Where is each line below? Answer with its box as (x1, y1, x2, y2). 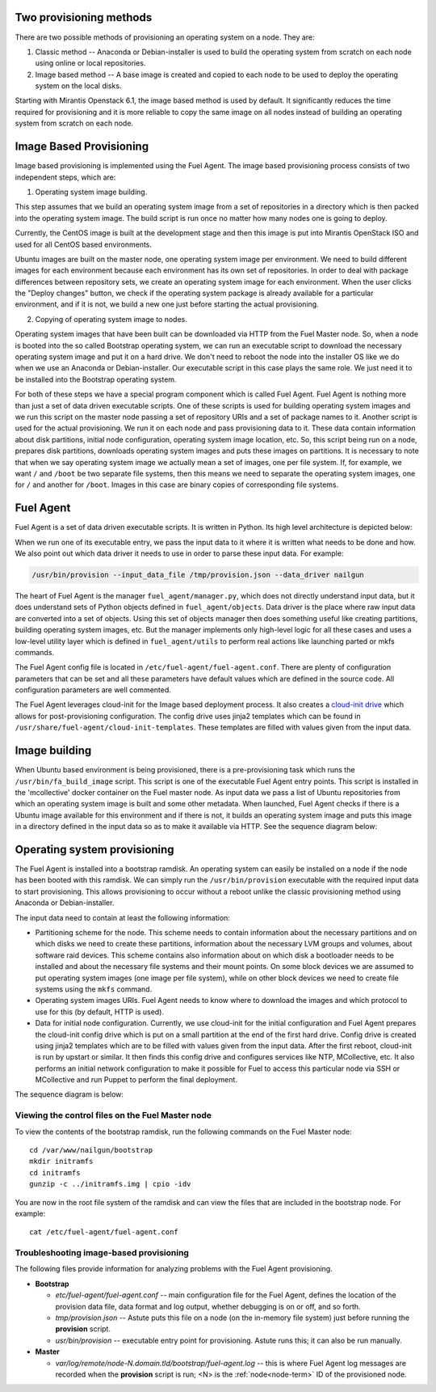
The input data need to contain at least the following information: (15, 912, 230, 922)
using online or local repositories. (35, 58, 146, 68)
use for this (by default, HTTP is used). (35, 1007, 165, 1017)
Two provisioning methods (15, 11, 153, 24)
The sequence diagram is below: (15, 1089, 124, 1099)
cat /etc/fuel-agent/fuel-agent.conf (29, 1228, 179, 1237)
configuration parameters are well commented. (15, 685, 171, 695)
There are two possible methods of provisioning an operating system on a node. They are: (15, 32, 315, 42)
